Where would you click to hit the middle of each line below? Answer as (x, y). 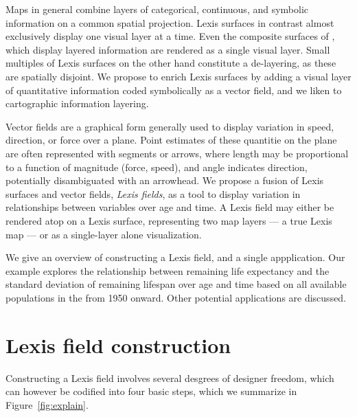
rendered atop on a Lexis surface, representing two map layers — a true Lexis (169, 220)
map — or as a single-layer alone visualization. (104, 234)
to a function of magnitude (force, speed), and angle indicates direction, (157, 167)
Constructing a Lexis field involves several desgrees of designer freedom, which (170, 377)
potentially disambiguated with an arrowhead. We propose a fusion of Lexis (165, 180)
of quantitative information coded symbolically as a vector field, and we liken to (174, 90)
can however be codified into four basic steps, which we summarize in (151, 391)
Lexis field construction (118, 345)
